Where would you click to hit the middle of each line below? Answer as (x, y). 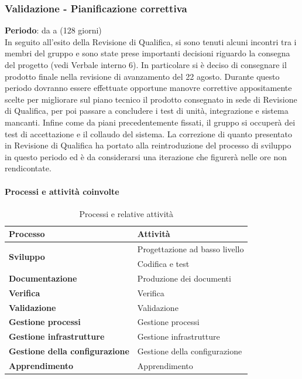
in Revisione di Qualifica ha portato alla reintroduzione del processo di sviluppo (148, 145)
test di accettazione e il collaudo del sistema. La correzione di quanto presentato (148, 133)
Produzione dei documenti (184, 278)
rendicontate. (28, 168)
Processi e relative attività (126, 213)
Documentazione (43, 278)
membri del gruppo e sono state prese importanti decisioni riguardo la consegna (147, 53)
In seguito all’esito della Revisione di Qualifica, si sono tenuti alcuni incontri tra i (151, 41)
